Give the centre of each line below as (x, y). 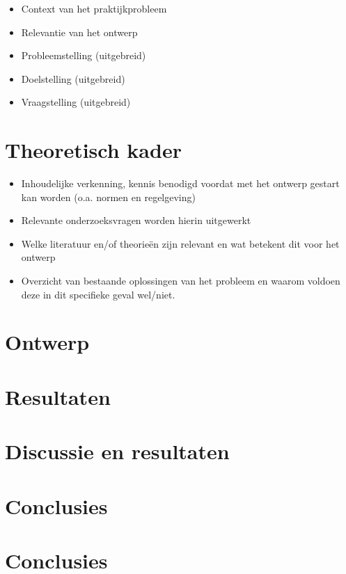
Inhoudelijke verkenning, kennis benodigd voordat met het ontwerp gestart (180, 183)
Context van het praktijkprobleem (94, 8)
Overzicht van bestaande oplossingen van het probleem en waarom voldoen (181, 281)
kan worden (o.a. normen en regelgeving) (108, 197)
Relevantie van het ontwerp (79, 32)
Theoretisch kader (93, 150)
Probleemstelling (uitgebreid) (84, 55)
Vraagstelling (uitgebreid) (76, 102)
